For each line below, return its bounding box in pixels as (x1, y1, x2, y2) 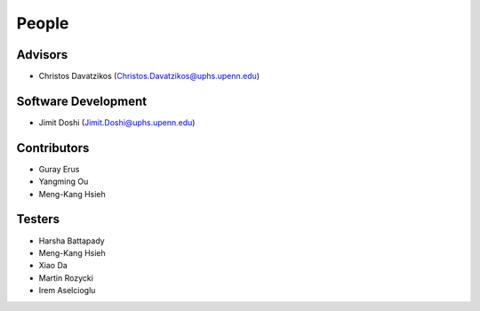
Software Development (16, 93, 148, 108)
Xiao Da (38, 260, 68, 271)
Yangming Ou (38, 176, 89, 187)
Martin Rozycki (38, 272, 93, 283)
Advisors (16, 47, 68, 62)
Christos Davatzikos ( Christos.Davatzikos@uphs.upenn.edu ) (38, 71, 260, 82)
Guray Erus (38, 163, 80, 174)
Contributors (16, 140, 90, 155)
